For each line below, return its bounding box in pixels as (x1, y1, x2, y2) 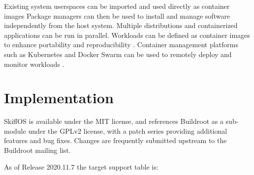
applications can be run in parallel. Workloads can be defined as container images (4, 29, 250, 40)
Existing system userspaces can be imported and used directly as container (4, 1, 230, 11)
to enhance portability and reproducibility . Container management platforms (4, 39, 238, 50)
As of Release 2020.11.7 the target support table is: (4, 161, 159, 172)
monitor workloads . (4, 58, 64, 69)
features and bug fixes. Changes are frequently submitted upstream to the (4, 135, 227, 146)
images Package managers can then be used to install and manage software (4, 10, 230, 21)
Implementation (4, 87, 114, 108)
